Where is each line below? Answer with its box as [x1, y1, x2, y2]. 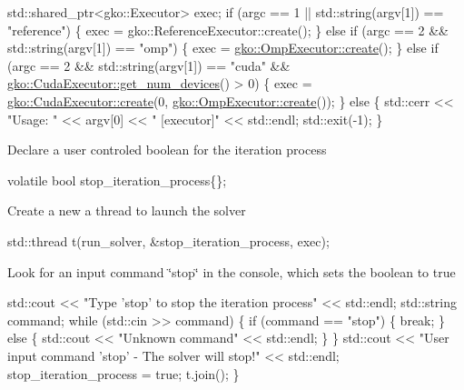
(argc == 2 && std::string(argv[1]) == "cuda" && [7, 55, 291, 75]
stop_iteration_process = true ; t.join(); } [7, 364, 240, 383]
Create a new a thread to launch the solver [7, 201, 246, 220]
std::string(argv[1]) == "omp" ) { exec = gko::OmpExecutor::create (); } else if [7, 38, 439, 57]
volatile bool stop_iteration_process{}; [7, 170, 227, 189]
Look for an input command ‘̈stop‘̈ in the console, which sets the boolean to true [7, 262, 456, 281]
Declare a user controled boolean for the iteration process [7, 140, 327, 159]
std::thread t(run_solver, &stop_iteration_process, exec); [7, 231, 330, 250]
